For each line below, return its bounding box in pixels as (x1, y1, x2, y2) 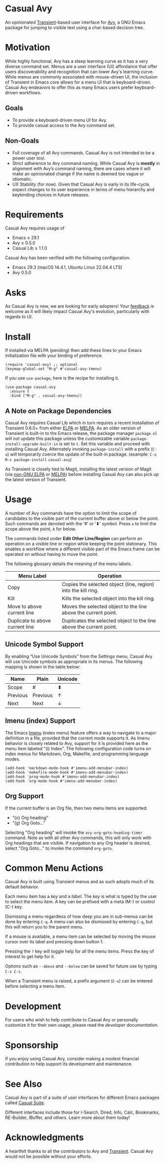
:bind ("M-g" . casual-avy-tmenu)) (9, 393, 82, 398)
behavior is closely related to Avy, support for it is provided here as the (5, 740, 148, 746)
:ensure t (9, 389, 29, 394)
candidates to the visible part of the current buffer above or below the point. (5, 515, 159, 521)
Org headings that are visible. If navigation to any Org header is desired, (5, 840, 151, 846)
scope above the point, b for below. (5, 526, 77, 532)
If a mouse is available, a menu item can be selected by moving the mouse (5, 933, 156, 939)
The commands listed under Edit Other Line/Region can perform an (5, 536, 142, 542)
